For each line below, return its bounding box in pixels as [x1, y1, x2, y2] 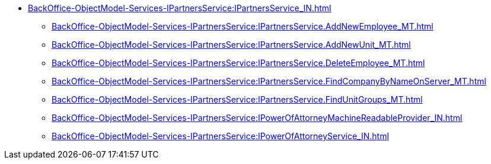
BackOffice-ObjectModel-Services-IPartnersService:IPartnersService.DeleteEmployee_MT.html [52, 58, 425, 68]
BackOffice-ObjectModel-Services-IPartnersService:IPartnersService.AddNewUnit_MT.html [52, 40, 411, 50]
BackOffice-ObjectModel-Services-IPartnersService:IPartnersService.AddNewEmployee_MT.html [52, 21, 433, 31]
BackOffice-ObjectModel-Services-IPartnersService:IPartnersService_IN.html [28, 3, 331, 13]
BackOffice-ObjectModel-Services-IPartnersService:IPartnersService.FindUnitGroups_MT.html [52, 94, 423, 104]
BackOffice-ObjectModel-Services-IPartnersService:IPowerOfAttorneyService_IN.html [52, 131, 389, 141]
